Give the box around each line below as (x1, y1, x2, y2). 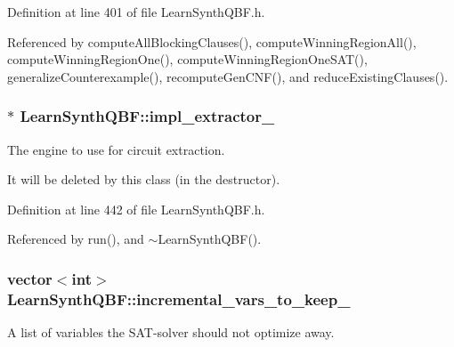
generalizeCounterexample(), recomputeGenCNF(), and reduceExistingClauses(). (7, 67, 449, 85)
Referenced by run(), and (7, 230, 144, 248)
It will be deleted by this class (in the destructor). (7, 170, 280, 189)
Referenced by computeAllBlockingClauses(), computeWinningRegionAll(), (7, 32, 417, 51)
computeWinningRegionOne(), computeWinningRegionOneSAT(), (7, 50, 368, 69)
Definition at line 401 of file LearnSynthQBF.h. (7, 3, 265, 20)
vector (7, 267, 53, 289)
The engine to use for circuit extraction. (7, 140, 225, 158)
